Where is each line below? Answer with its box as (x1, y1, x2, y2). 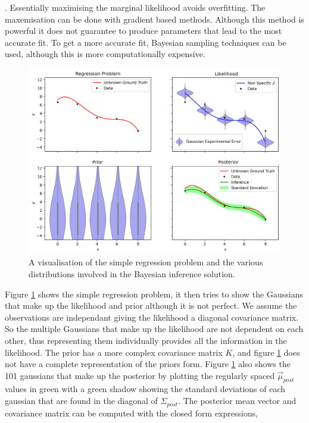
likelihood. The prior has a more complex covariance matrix (5, 346, 223, 358)
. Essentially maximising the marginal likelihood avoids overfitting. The (5, 1, 266, 13)
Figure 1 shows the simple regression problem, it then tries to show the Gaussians (5, 287, 303, 300)
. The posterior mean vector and (178, 394, 296, 407)
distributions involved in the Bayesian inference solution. (29, 267, 235, 280)
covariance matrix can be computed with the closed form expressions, (5, 406, 258, 419)
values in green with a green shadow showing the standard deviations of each (5, 383, 286, 395)
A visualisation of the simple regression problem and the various (29, 256, 263, 268)
